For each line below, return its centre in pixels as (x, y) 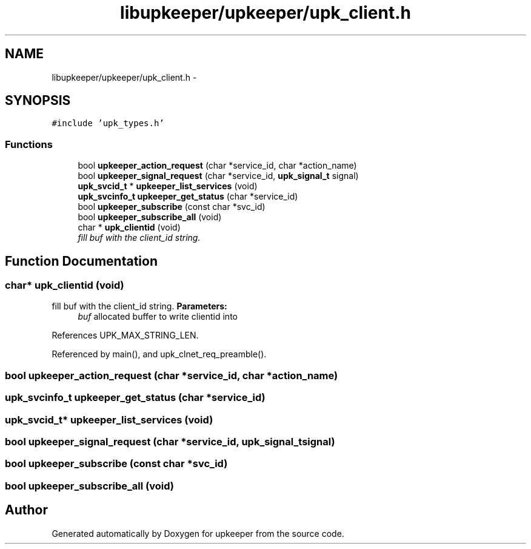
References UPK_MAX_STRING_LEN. (125, 335)
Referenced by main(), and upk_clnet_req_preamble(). (159, 354)
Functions (29, 144)
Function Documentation (81, 261)
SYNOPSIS (38, 101)
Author (26, 510)
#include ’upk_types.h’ (108, 123)
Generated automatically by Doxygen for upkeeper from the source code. (198, 533)
